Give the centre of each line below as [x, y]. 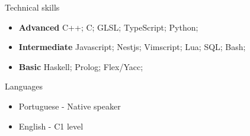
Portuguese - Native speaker [70, 106]
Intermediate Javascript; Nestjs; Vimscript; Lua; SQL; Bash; [132, 47]
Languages [24, 86]
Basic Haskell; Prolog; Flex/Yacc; [81, 66]
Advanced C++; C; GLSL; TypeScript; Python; [108, 27]
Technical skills [32, 7]
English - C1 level [51, 126]
